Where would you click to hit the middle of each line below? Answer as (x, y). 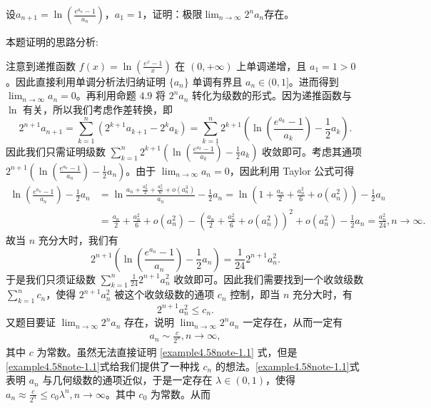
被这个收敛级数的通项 (164, 294)
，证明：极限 (172, 14)
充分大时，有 (322, 294)
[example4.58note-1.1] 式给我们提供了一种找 (103, 366)
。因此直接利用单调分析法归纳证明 (86, 81)
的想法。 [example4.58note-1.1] (282, 366)
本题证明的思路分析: (52, 41)
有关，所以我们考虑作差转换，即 (98, 109)
